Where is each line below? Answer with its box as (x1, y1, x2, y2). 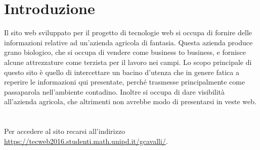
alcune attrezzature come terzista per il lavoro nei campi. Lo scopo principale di (4, 56, 252, 67)
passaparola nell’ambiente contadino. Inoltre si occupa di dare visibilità (4, 86, 225, 97)
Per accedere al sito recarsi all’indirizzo (4, 126, 125, 136)
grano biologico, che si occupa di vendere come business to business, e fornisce (4, 47, 246, 57)
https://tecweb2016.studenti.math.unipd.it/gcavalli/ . (4, 135, 168, 146)
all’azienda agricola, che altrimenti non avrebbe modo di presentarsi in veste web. (4, 96, 256, 107)
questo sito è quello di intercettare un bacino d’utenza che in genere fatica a (4, 66, 239, 77)
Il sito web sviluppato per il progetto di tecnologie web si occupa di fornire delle (4, 27, 252, 38)
